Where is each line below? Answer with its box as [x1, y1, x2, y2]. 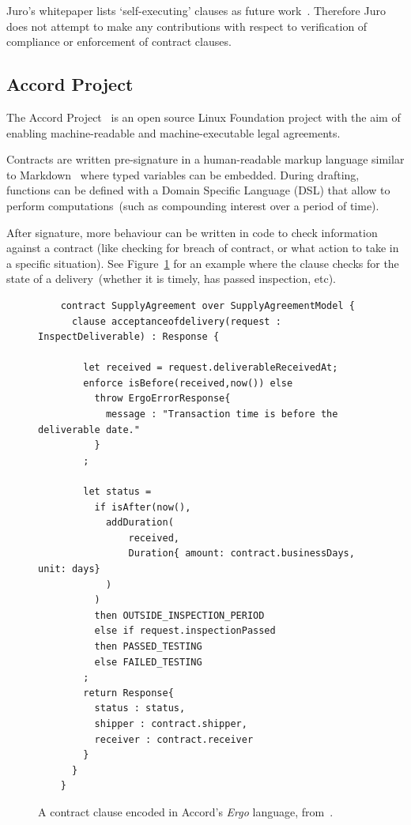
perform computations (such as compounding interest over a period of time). [6, 197, 379, 213]
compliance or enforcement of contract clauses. [6, 33, 232, 50]
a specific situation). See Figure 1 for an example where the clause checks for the [6, 254, 399, 271]
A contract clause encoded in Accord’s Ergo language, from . [38, 803, 334, 819]
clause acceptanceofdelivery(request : [71, 315, 281, 327]
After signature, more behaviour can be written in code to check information [6, 224, 378, 240]
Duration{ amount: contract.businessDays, [128, 548, 355, 559]
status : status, [94, 703, 186, 714]
